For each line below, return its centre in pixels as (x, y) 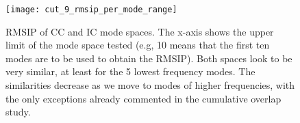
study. (18, 112)
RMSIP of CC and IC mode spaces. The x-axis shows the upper (140, 31)
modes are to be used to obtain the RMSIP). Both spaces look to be (149, 58)
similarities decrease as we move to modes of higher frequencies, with (150, 85)
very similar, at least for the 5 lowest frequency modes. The (130, 71)
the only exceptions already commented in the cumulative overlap (143, 98)
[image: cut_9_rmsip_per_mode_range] (91, 10)
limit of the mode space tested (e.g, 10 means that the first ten (138, 45)
